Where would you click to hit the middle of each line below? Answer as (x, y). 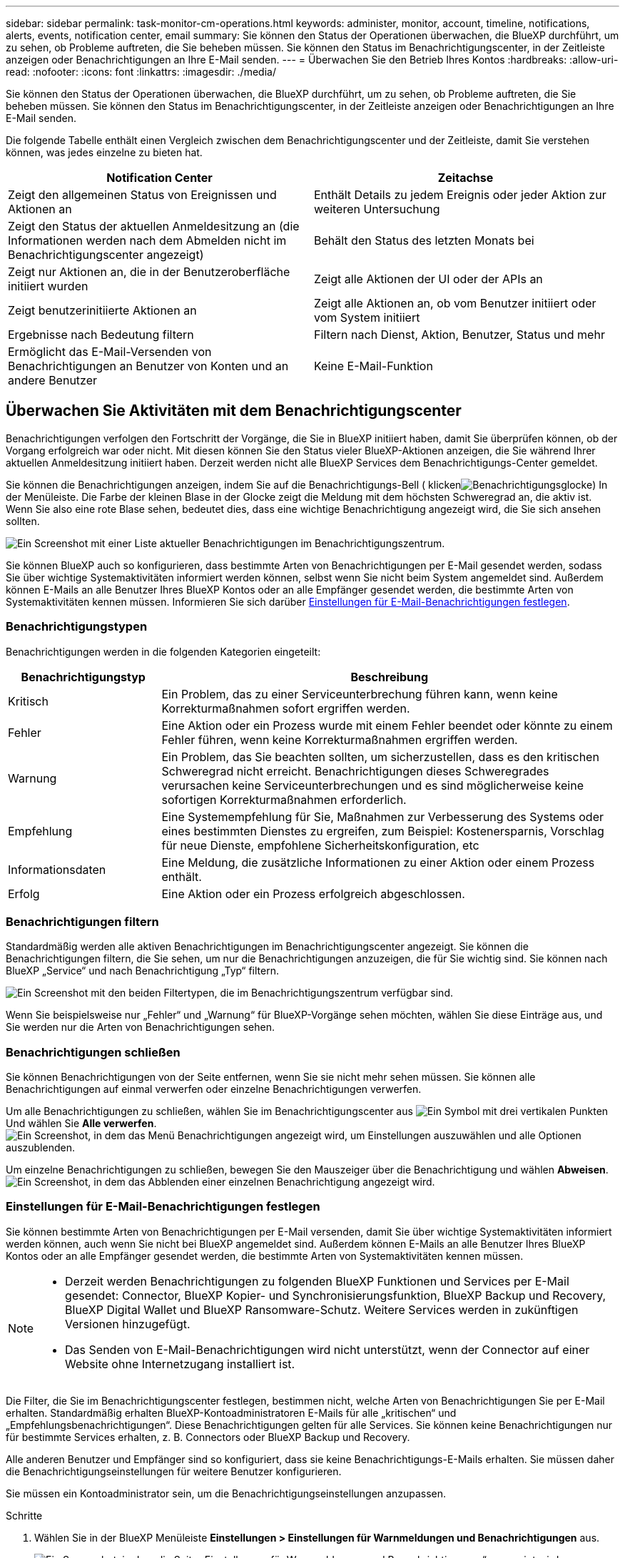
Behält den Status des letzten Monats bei (424, 240)
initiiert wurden (48, 286)
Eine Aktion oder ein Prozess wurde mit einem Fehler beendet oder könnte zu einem (387, 725)
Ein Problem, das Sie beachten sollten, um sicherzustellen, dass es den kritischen (380, 757)
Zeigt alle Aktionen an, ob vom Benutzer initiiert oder (455, 303)
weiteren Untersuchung (377, 209)
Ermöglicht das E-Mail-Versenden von (110, 352)
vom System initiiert (367, 317)
